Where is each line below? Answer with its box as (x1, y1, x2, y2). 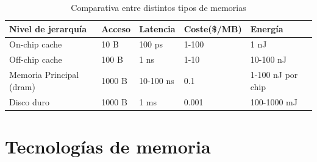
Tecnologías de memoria (5, 133, 211, 158)
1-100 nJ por (250, 68, 298, 81)
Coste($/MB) (183, 22, 242, 35)
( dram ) (9, 80, 35, 93)
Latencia (139, 22, 176, 35)
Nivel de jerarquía (9, 22, 87, 35)
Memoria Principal (9, 68, 79, 81)
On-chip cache (9, 38, 62, 51)
